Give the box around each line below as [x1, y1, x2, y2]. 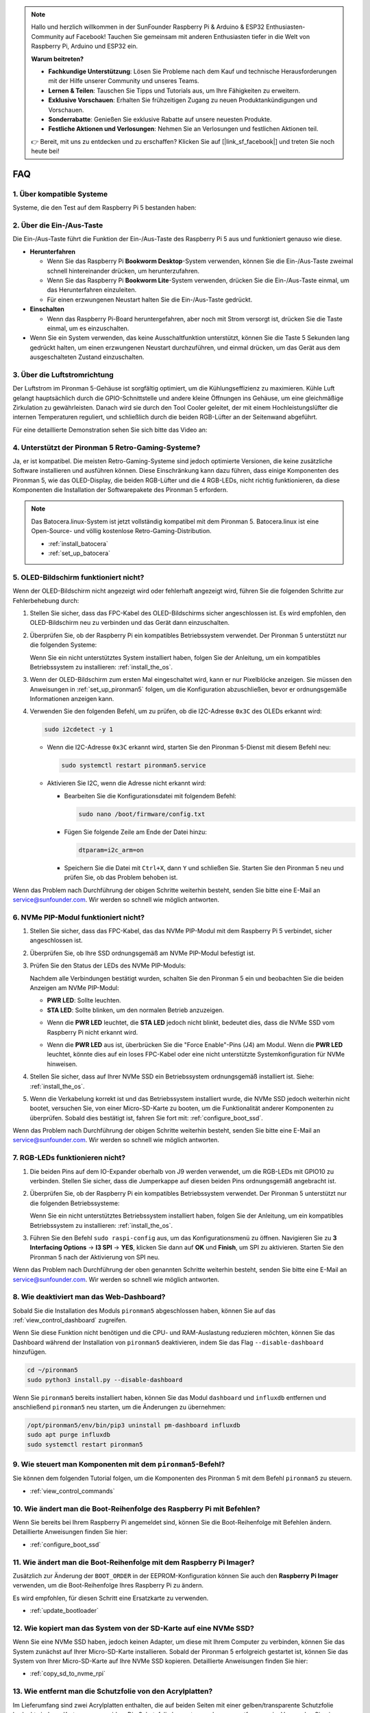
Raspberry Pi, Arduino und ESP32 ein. [31, 42, 138, 51]
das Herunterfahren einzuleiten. [47, 286, 137, 294]
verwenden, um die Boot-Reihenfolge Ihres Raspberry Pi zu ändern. [12, 1581, 204, 1590]
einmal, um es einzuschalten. [47, 324, 129, 332]
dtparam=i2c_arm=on [78, 846, 144, 854]
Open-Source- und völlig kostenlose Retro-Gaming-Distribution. [31, 527, 212, 535]
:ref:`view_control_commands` [29, 1487, 115, 1495]
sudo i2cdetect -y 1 [44, 726, 113, 733]
